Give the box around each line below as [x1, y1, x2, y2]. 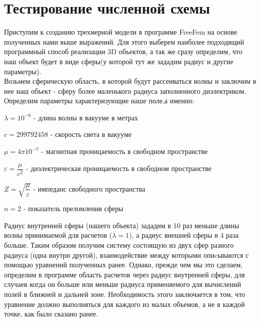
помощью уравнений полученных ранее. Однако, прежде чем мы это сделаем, [4, 259, 243, 270]
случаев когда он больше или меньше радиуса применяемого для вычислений [4, 279, 241, 289]
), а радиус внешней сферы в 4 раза [129, 230, 239, 240]
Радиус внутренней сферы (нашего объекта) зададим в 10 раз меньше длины [4, 220, 239, 230]
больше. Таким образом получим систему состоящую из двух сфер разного [4, 240, 234, 250]
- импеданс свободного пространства [33, 183, 146, 194]
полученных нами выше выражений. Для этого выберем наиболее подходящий [4, 36, 244, 47]
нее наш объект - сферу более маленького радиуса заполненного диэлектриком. [4, 85, 246, 96]
